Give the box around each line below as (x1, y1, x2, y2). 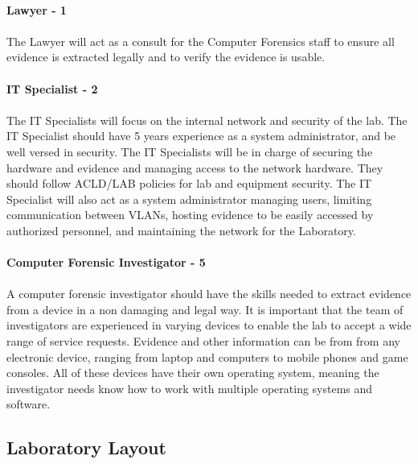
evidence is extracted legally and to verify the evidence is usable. (6, 48, 326, 65)
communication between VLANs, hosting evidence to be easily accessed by (6, 206, 374, 223)
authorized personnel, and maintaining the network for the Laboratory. (6, 222, 356, 238)
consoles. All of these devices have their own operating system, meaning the (6, 364, 379, 381)
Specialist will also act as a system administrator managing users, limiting (6, 190, 372, 207)
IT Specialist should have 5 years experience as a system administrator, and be (6, 127, 396, 144)
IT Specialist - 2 (6, 80, 98, 97)
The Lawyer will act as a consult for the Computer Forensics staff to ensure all (6, 32, 395, 49)
